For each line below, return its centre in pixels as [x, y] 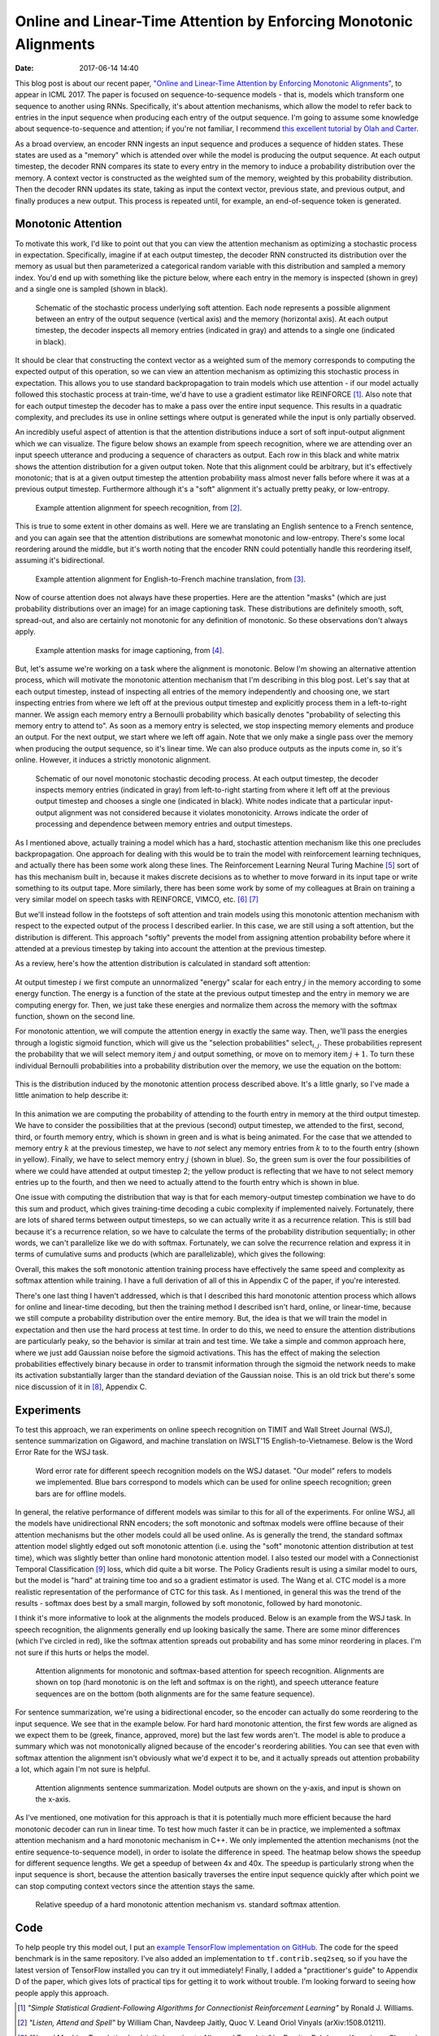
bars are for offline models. [81, 1494]
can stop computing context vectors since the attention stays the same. [135, 1886]
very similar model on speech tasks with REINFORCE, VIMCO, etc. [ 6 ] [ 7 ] [137, 899]
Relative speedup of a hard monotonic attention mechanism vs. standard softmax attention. [188, 1905]
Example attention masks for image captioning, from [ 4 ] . [130, 650]
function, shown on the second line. [75, 1016]
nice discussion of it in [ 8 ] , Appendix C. [81, 1387]
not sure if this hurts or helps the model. [82, 1652]
